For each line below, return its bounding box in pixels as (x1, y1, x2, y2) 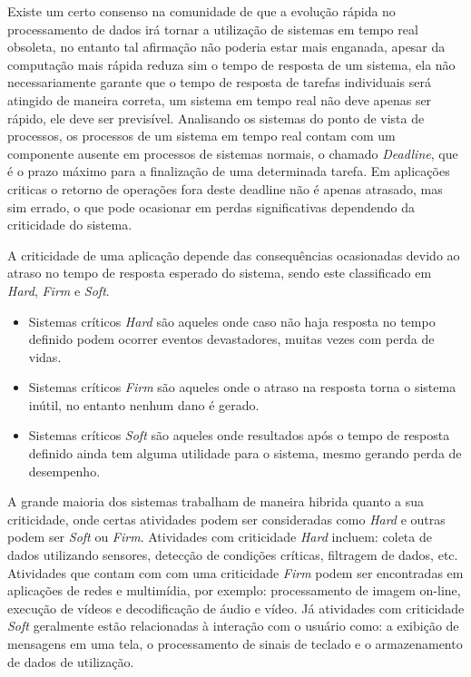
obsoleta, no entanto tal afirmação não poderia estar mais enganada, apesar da (7, 37, 446, 56)
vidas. (28, 347, 62, 366)
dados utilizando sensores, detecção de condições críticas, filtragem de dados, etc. (7, 545, 458, 564)
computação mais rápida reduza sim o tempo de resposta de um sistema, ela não (7, 54, 456, 74)
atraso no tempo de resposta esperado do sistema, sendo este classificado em (7, 263, 432, 282)
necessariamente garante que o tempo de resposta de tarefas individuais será (7, 73, 431, 92)
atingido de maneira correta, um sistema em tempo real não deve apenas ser (7, 90, 432, 109)
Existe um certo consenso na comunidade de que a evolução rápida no (7, 2, 396, 20)
